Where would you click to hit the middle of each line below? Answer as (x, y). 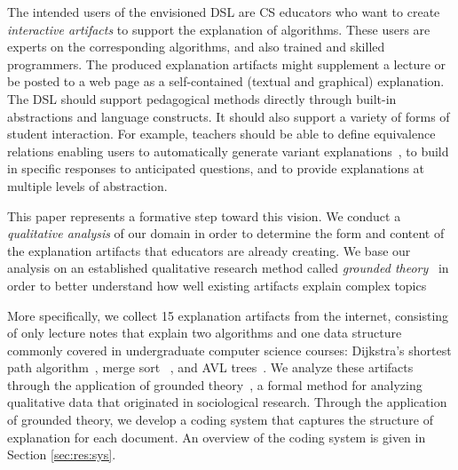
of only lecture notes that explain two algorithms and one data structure (205, 333)
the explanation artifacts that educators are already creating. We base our (209, 250)
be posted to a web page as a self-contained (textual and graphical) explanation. (226, 81)
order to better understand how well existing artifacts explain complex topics (217, 285)
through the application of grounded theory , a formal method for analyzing (215, 384)
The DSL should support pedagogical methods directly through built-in (202, 98)
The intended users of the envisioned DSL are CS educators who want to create (224, 12)
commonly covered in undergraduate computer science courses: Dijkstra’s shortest (229, 350)
